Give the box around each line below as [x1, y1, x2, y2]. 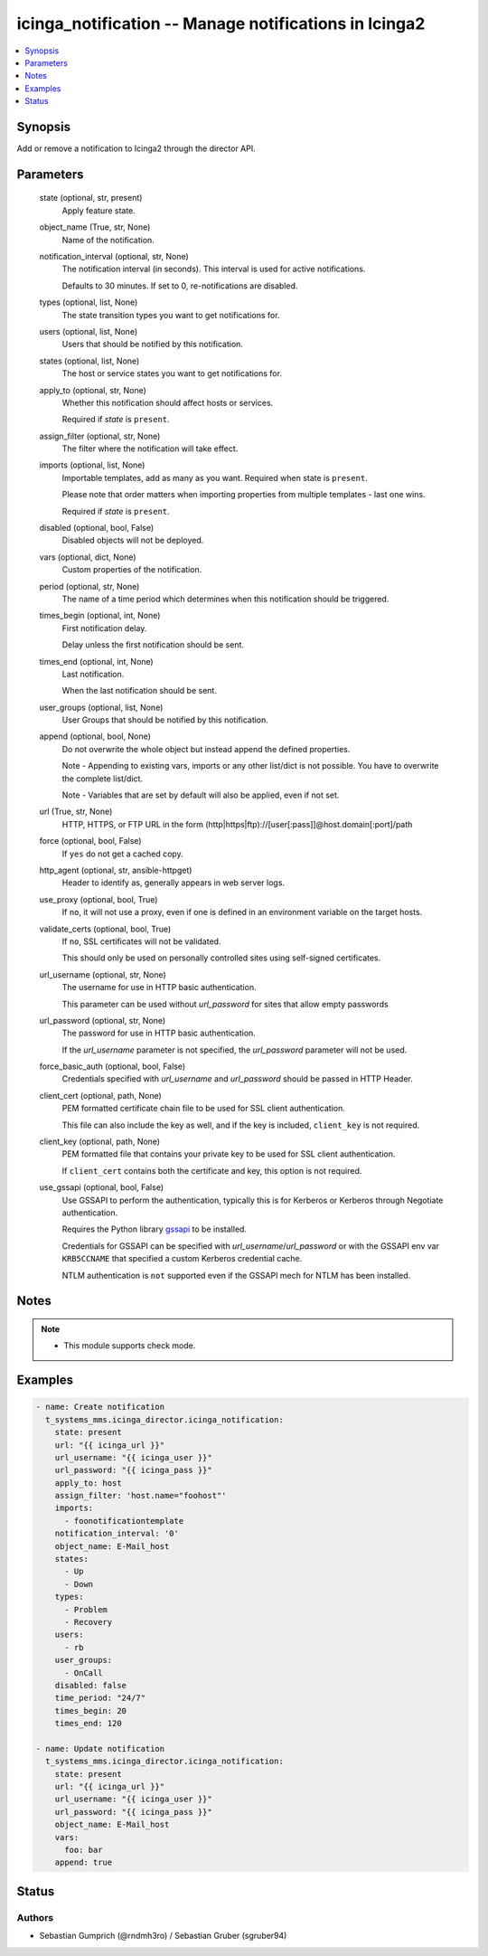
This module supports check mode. [63, 1340, 196, 1351]
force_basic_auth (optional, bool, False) [39, 1061, 186, 1072]
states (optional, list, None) [39, 355, 140, 366]
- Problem [64, 1604, 108, 1614]
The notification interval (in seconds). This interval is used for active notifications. [61, 263, 366, 275]
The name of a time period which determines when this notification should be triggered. [61, 593, 389, 604]
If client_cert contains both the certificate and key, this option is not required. [61, 1165, 362, 1176]
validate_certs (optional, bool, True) [39, 923, 172, 934]
